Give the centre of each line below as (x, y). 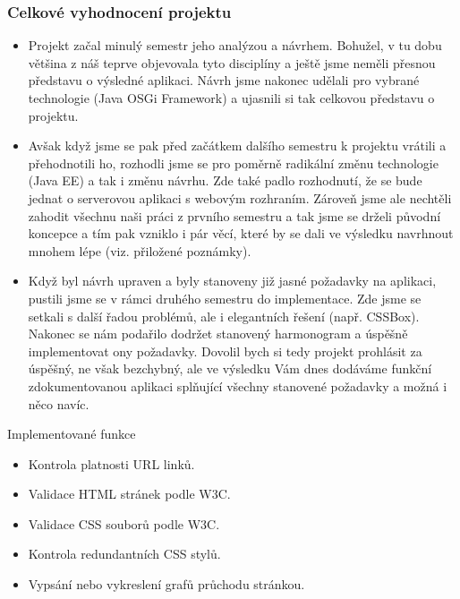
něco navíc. (59, 403)
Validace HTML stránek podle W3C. (129, 494)
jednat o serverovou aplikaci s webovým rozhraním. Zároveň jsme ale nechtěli (240, 197)
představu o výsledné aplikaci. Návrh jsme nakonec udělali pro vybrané (224, 80)
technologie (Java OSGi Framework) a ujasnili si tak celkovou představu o (231, 98)
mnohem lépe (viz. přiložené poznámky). (140, 250)
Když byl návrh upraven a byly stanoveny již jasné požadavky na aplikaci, (232, 281)
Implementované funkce (72, 434)
